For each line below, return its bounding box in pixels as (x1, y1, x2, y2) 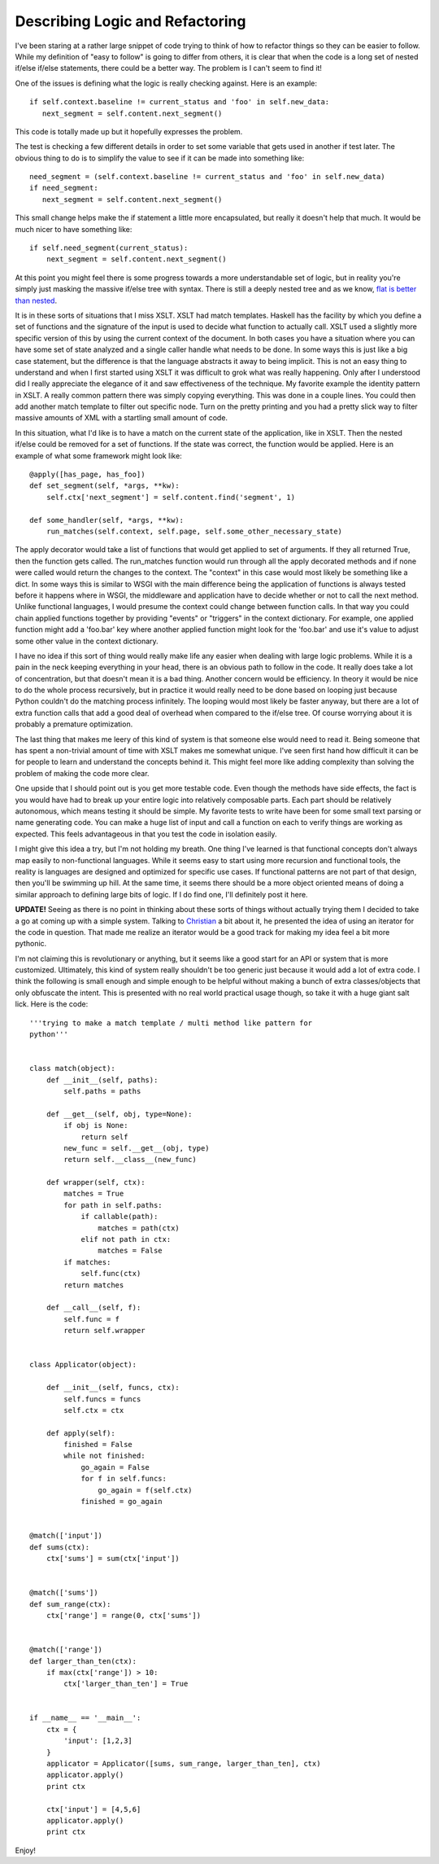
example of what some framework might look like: (15, 450, 182, 460)
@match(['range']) (29, 1645, 103, 1655)
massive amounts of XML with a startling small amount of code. (15, 413, 228, 423)
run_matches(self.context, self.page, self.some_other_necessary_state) (46, 527, 343, 536)
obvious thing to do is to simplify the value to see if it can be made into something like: (15, 153, 305, 163)
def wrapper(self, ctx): (46, 1178, 146, 1187)
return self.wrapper (63, 1326, 146, 1336)
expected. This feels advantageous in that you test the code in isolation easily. (15, 829, 277, 839)
